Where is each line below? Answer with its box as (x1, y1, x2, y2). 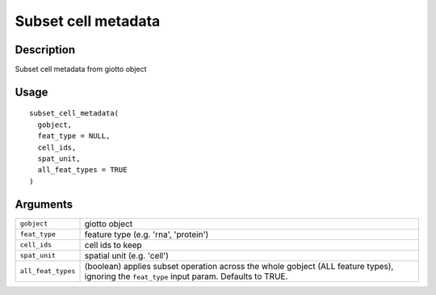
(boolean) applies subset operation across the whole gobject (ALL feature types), (84, 260, 394, 272)
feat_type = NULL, (37, 132, 111, 141)
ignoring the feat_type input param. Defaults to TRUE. (84, 271, 288, 282)
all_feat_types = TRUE (37, 166, 128, 175)
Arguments (15, 197, 73, 211)
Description (15, 43, 76, 57)
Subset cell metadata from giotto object (15, 65, 147, 74)
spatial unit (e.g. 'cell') (84, 250, 170, 261)
